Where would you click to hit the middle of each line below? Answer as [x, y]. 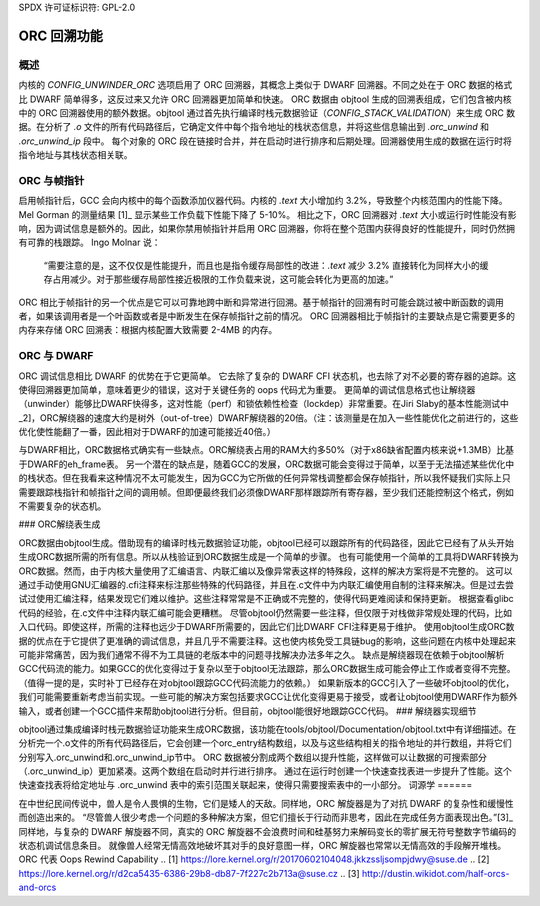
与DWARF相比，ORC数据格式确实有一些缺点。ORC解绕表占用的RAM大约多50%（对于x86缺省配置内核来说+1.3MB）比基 [266, 450]
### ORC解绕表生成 [59, 524]
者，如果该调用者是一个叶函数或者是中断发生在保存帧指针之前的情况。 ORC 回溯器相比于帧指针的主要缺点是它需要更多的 [266, 316]
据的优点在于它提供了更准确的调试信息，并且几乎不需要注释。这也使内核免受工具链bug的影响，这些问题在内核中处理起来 [267, 641]
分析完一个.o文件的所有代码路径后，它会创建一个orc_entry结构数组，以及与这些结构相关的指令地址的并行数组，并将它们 [265, 743]
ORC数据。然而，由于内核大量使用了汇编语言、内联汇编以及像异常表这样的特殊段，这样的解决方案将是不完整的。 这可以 [265, 571]
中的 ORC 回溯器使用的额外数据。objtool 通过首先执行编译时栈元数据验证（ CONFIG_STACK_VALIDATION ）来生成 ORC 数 [266, 112]
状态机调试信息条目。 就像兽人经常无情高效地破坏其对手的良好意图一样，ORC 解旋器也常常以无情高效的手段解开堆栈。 [262, 846]
